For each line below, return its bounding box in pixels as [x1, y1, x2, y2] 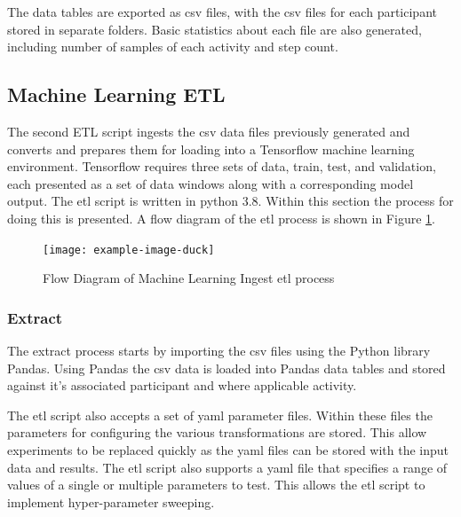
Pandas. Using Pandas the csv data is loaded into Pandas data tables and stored [7, 358, 446, 377]
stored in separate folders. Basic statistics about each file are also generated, [7, 20, 422, 38]
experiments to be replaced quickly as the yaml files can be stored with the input [7, 440, 449, 458]
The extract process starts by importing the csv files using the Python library [7, 341, 431, 360]
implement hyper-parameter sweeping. [7, 492, 215, 511]
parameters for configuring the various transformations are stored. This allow [7, 423, 427, 442]
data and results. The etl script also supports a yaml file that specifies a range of [7, 458, 448, 476]
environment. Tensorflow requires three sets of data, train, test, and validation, [7, 157, 436, 176]
